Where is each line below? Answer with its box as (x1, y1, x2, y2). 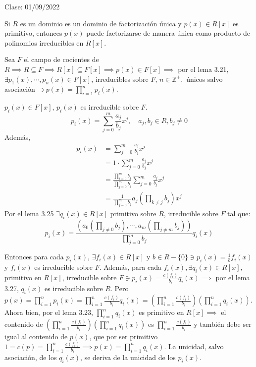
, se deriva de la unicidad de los (80, 352, 176, 363)
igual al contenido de (4, 331, 68, 342)
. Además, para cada (99, 261, 161, 272)
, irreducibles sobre (91, 73, 149, 84)
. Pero (110, 283, 129, 294)
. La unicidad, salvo (164, 341, 224, 351)
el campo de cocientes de (24, 54, 99, 64)
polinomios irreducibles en (4, 37, 84, 48)
